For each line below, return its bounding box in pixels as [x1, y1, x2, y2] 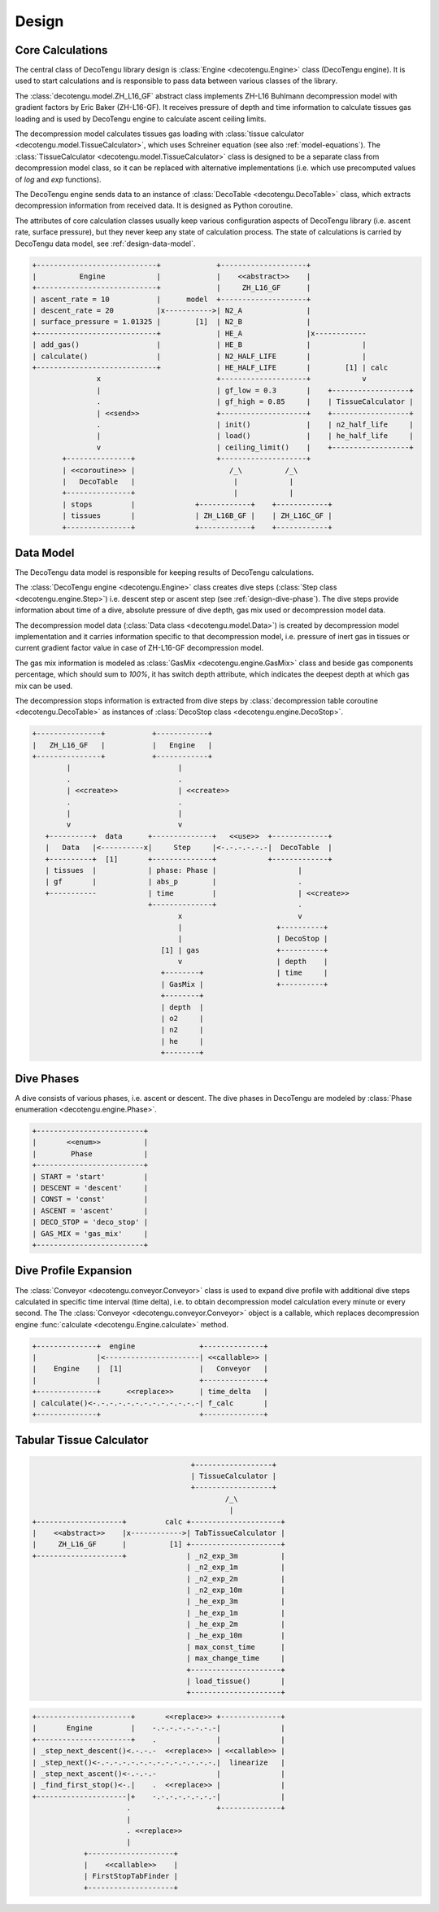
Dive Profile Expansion [15, 1264, 133, 1278]
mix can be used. [15, 681, 73, 691]
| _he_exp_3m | [186, 1597, 285, 1606]
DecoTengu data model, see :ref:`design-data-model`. [15, 239, 196, 248]
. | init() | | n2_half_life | [96, 419, 414, 429]
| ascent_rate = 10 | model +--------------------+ [32, 294, 311, 304]
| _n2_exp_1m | [186, 1563, 285, 1572]
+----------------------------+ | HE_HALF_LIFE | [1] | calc [32, 363, 389, 372]
